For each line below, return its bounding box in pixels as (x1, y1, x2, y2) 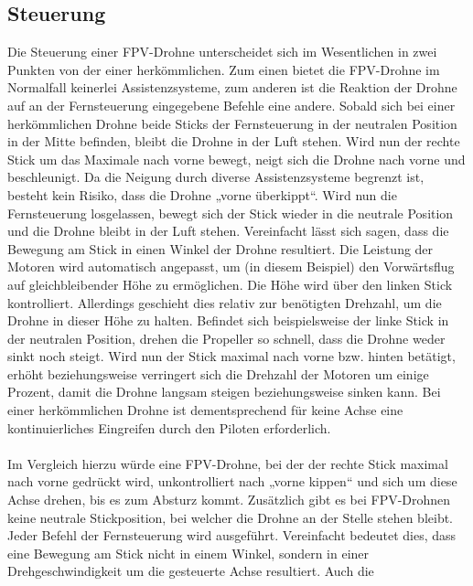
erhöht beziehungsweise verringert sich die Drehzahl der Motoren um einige (7, 364, 429, 383)
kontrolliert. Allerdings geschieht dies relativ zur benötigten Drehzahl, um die (7, 293, 442, 312)
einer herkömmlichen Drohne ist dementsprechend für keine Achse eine (7, 400, 403, 420)
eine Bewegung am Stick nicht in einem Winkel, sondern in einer (7, 543, 370, 562)
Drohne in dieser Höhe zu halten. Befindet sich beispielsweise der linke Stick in (7, 311, 449, 330)
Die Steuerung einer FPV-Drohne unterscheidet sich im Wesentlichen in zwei (7, 42, 437, 61)
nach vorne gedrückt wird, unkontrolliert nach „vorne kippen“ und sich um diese (7, 472, 457, 491)
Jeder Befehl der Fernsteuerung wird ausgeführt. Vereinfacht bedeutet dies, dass (7, 526, 457, 545)
